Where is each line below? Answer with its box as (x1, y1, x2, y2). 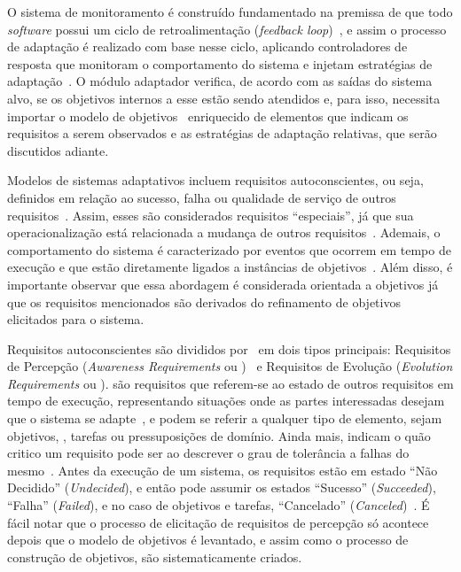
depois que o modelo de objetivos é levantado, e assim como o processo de (7, 530, 409, 549)
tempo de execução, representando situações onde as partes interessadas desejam (7, 391, 445, 410)
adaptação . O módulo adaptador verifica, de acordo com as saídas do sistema (7, 72, 433, 90)
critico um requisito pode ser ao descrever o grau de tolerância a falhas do (7, 444, 410, 462)
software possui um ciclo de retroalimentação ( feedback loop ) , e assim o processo (7, 19, 447, 38)
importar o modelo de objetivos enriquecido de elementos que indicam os (7, 106, 409, 125)
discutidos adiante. (7, 141, 109, 159)
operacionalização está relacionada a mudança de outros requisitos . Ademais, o (7, 223, 441, 242)
